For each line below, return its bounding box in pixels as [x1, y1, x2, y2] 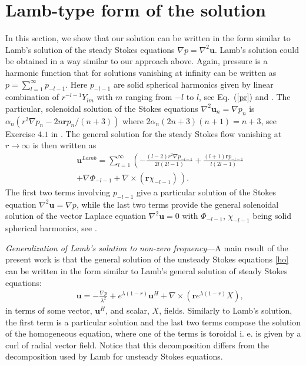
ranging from [125, 91, 172, 103]
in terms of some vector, [5, 304, 92, 316]
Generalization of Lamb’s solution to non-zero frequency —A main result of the [5, 241, 288, 254]
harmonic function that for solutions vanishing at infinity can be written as [5, 66, 277, 78]
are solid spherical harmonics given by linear [113, 78, 274, 90]
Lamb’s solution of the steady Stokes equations [5, 43, 175, 55]
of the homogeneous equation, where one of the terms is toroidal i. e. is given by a [5, 327, 301, 340]
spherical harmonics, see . [5, 222, 97, 234]
